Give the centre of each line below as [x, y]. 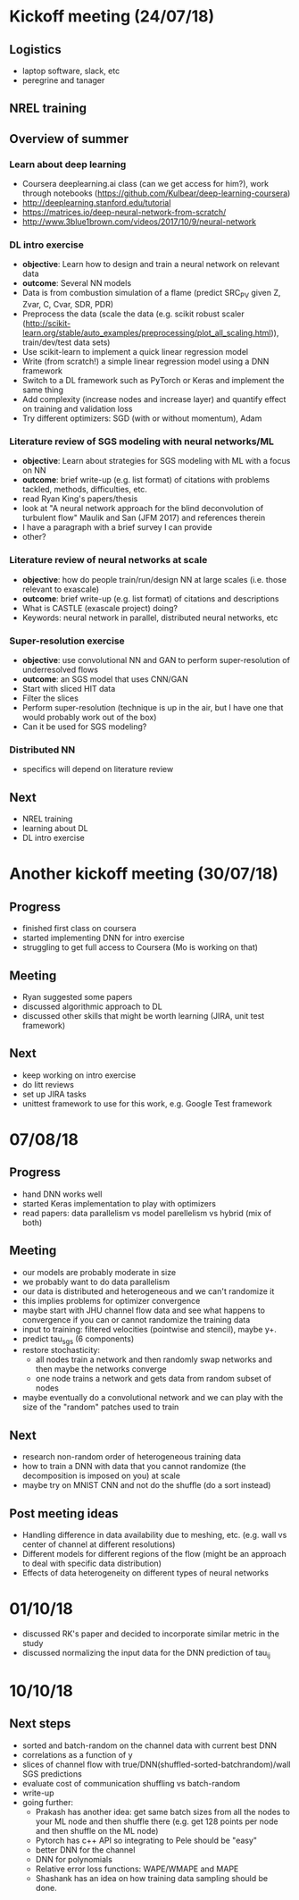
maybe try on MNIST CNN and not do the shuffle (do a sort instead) [146, 1485]
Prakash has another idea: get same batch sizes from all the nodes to [162, 1812]
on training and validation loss [77, 409]
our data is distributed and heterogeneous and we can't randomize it [148, 1291]
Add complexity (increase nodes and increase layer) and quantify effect [154, 399]
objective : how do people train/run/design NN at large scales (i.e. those [154, 579]
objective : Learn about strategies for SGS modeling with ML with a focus [156, 461]
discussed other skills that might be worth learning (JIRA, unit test [143, 1015]
